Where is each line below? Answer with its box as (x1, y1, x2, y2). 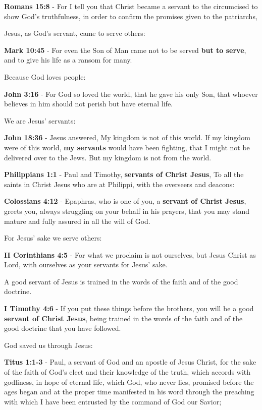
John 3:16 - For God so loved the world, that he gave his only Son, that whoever (4, 88, 258, 99)
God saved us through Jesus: (4, 339, 93, 350)
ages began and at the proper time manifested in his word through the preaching (4, 386, 254, 397)
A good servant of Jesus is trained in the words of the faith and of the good (4, 276, 238, 286)
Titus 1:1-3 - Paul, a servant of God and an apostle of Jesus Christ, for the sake (4, 357, 256, 367)
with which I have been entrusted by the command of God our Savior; (4, 396, 222, 406)
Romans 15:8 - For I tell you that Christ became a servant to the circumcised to (4, 1, 258, 11)
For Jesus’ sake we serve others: (4, 232, 102, 243)
